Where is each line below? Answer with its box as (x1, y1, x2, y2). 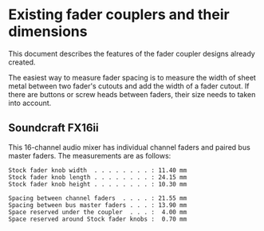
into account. (8, 98, 52, 108)
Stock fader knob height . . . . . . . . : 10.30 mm (8, 180, 187, 188)
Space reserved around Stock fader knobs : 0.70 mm (8, 215, 187, 223)
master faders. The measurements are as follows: (8, 151, 171, 160)
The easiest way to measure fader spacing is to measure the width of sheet (8, 72, 257, 82)
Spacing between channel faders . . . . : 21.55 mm (8, 194, 187, 202)
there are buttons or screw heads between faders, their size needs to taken (8, 89, 256, 99)
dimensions (8, 22, 88, 41)
